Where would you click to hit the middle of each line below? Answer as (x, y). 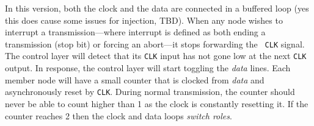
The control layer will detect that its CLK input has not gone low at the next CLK (156, 56)
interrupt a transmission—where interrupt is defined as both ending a (135, 32)
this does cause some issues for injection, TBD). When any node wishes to (144, 20)
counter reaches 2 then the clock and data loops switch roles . (119, 115)
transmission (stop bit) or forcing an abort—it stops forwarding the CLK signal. (155, 44)
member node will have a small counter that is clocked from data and (135, 79)
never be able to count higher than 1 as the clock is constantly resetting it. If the (157, 103)
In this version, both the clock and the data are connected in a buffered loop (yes (157, 8)
